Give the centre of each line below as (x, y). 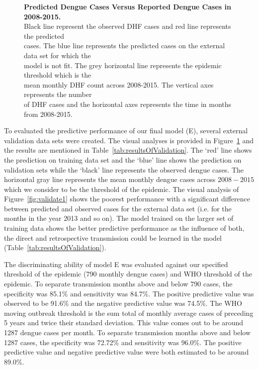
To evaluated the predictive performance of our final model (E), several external (126, 131)
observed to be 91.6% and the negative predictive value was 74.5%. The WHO (123, 303)
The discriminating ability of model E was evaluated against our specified (116, 264)
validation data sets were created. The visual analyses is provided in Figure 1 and (129, 140)
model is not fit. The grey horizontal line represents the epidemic (123, 65)
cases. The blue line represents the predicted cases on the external (125, 46)
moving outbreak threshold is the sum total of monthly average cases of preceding (129, 313)
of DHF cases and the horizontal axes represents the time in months (128, 104)
